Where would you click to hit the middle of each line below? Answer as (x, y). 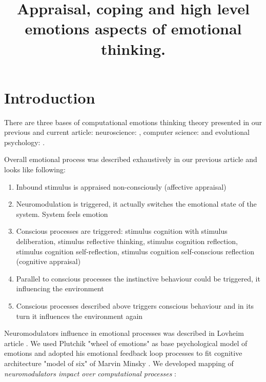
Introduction (50, 97)
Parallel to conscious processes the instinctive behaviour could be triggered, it (138, 278)
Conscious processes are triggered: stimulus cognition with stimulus (122, 231)
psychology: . (25, 142)
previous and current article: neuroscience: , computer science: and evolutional (127, 132)
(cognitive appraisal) (48, 261)
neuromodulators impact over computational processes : (90, 373)
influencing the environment (60, 288)
